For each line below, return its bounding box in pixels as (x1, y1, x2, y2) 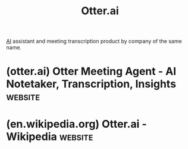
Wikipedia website (6, 129, 93, 143)
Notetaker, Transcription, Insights (6, 77, 177, 91)
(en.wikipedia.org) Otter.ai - (6, 117, 147, 131)
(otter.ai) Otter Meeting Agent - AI (6, 65, 177, 78)
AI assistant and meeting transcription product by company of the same (6, 37, 183, 45)
